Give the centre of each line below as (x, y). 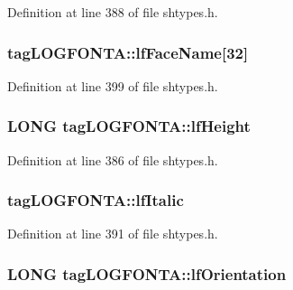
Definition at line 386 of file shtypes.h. (113, 159)
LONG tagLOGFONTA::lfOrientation (147, 273)
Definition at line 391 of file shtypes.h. (113, 234)
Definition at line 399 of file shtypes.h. (113, 85)
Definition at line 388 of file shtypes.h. (113, 12)
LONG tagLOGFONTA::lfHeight (129, 126)
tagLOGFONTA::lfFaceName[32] (128, 52)
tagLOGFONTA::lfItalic (96, 200)
